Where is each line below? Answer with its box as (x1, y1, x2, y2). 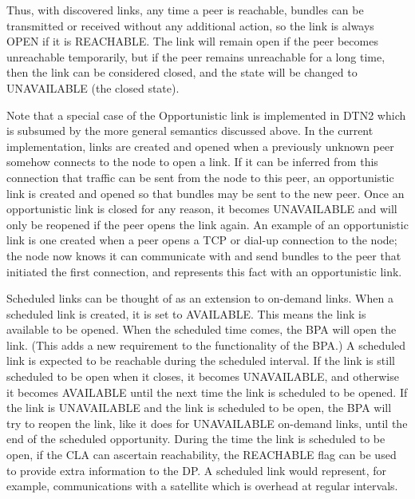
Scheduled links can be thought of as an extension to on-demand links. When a (6, 290, 393, 307)
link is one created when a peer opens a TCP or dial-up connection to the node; (6, 232, 397, 248)
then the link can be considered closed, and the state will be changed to (6, 64, 358, 81)
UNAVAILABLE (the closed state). (6, 79, 180, 96)
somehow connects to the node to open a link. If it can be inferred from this (6, 153, 378, 170)
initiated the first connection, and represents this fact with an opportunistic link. (6, 263, 402, 279)
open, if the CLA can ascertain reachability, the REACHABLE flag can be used (6, 446, 397, 463)
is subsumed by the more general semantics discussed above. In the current (6, 122, 373, 139)
